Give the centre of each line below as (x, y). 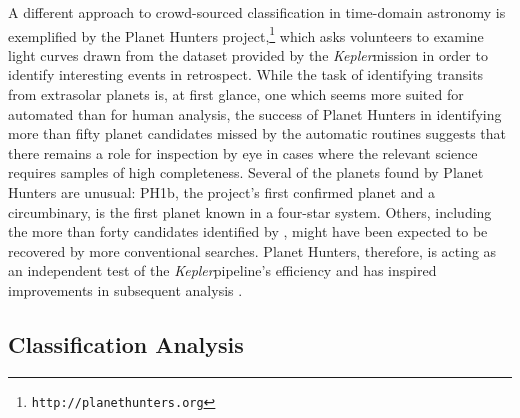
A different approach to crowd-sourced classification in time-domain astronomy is (257, 12)
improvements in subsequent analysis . (125, 289)
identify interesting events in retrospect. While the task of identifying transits (246, 74)
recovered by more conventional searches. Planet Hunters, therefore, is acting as (252, 250)
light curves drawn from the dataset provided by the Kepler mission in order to (248, 54)
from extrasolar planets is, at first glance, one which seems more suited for (236, 94)
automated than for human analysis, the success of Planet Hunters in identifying (255, 113)
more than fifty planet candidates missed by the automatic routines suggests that (257, 133)
